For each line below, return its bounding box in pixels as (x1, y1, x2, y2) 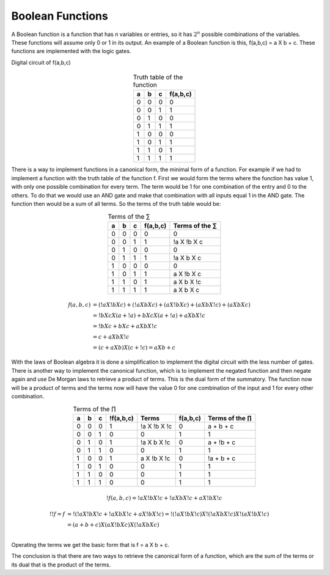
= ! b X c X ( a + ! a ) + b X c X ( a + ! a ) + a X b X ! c (92, 312, 206, 319)
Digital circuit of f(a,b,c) (11, 59, 71, 66)
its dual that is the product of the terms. (11, 561, 111, 568)
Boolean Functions (11, 9, 108, 23)
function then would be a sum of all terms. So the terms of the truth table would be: (11, 200, 221, 208)
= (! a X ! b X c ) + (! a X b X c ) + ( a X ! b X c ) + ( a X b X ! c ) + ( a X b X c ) (92, 301, 251, 308)
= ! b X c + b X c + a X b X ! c (92, 323, 158, 329)
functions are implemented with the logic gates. (11, 48, 131, 55)
